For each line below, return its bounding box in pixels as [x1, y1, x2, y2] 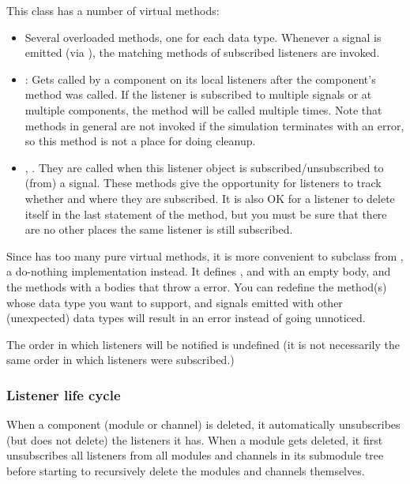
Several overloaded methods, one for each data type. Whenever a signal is [24, 28, 382, 45]
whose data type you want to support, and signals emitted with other [6, 294, 343, 310]
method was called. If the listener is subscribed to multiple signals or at [24, 86, 372, 103]
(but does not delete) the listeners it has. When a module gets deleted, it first [6, 431, 383, 448]
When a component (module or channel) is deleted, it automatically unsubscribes [6, 416, 401, 433]
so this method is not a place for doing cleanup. [24, 133, 256, 149]
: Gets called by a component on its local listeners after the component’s [24, 70, 376, 87]
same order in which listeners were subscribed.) [6, 351, 235, 368]
